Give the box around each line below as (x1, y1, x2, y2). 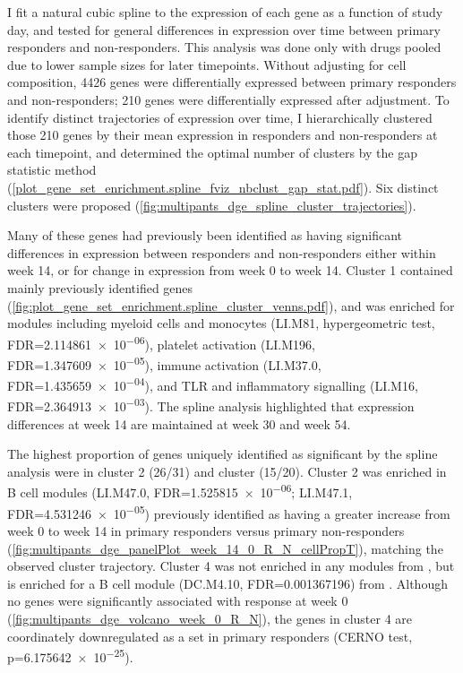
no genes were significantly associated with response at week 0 (7, 591, 348, 610)
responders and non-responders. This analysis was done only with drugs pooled (7, 38, 442, 56)
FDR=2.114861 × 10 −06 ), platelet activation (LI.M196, (7, 332, 315, 353)
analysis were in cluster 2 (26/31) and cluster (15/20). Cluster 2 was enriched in (7, 462, 447, 480)
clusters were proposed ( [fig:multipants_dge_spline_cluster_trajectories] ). (7, 195, 416, 214)
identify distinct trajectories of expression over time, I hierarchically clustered (7, 108, 433, 126)
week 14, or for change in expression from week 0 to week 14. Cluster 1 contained (7, 261, 453, 280)
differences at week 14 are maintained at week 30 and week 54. (7, 414, 351, 433)
